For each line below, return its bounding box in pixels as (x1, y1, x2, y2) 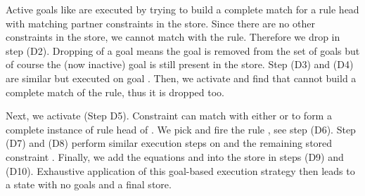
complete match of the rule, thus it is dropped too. (6, 84, 224, 99)
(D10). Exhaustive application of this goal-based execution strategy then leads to (6, 163, 355, 178)
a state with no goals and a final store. (6, 177, 172, 192)
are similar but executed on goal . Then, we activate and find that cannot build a (6, 70, 357, 85)
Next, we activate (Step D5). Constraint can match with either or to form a (6, 108, 332, 123)
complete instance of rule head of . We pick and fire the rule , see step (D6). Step (6, 122, 356, 136)
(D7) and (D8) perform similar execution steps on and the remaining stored (6, 136, 333, 150)
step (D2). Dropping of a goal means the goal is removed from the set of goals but (6, 43, 360, 58)
